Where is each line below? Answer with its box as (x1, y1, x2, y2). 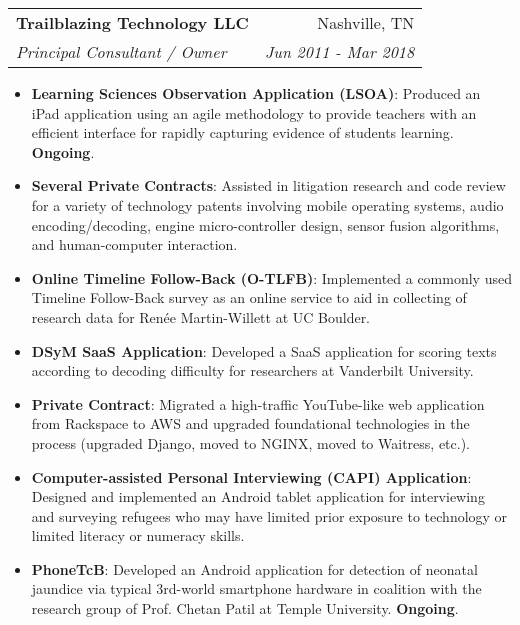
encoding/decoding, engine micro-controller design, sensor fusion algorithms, (31, 214, 500, 235)
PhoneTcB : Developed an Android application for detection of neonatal (31, 558, 478, 579)
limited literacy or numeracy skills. (31, 525, 245, 546)
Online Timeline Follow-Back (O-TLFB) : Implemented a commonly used (31, 267, 512, 288)
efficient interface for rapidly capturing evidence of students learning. (31, 122, 454, 143)
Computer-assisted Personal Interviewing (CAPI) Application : (31, 466, 472, 487)
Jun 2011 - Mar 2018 (264, 40, 415, 63)
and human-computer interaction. (31, 234, 238, 255)
